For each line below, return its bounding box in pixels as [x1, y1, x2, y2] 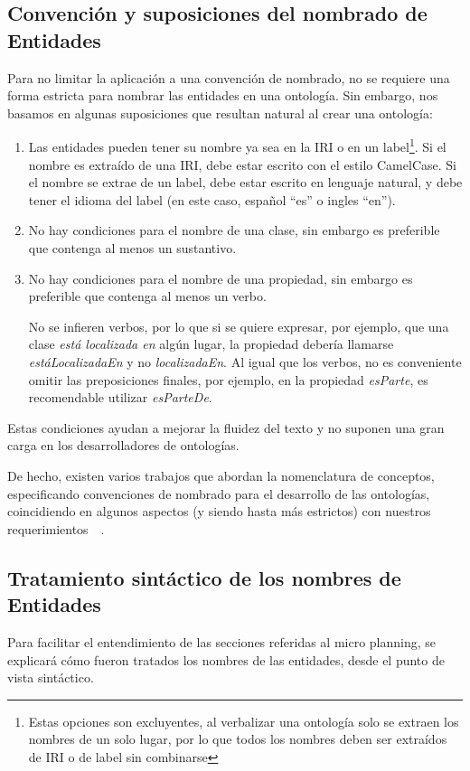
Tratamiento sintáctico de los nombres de [7, 563, 401, 591]
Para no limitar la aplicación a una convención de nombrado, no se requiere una [7, 68, 450, 87]
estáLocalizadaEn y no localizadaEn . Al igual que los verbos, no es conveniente [28, 352, 462, 371]
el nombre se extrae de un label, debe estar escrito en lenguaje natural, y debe [28, 173, 463, 192]
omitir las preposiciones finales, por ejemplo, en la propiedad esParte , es [28, 370, 428, 389]
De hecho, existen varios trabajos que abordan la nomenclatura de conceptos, [7, 465, 435, 484]
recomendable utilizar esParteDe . [28, 388, 212, 407]
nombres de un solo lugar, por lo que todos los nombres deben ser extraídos [28, 729, 447, 748]
